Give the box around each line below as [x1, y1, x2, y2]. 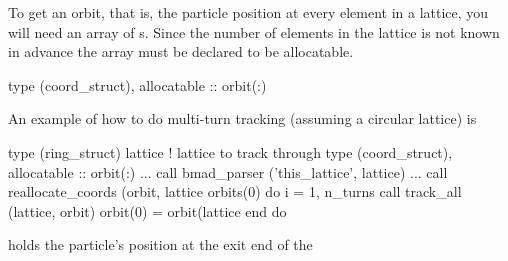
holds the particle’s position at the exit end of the [8, 234, 313, 255]
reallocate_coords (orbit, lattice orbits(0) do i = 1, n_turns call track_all [8, 181, 462, 202]
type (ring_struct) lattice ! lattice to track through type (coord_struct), [8, 141, 453, 162]
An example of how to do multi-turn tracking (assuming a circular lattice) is [8, 108, 477, 129]
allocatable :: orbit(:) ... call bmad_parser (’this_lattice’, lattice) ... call [8, 161, 448, 182]
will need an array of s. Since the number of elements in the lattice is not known [8, 21, 500, 42]
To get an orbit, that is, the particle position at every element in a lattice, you [8, 2, 489, 22]
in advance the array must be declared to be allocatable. [8, 41, 354, 62]
